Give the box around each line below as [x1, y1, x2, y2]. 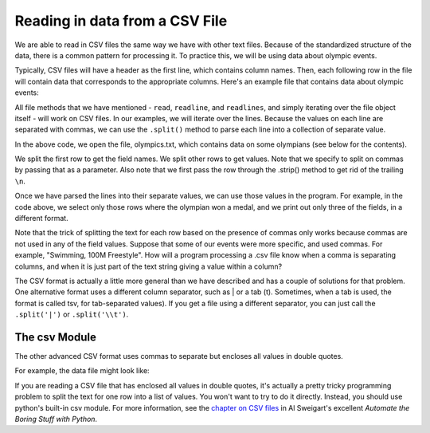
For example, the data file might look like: [14, 366, 150, 376]
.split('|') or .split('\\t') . [14, 309, 129, 319]
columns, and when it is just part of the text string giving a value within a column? [14, 262, 283, 271]
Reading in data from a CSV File [14, 12, 228, 30]
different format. [14, 214, 68, 223]
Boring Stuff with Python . [14, 415, 98, 423]
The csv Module [14, 330, 97, 344]
